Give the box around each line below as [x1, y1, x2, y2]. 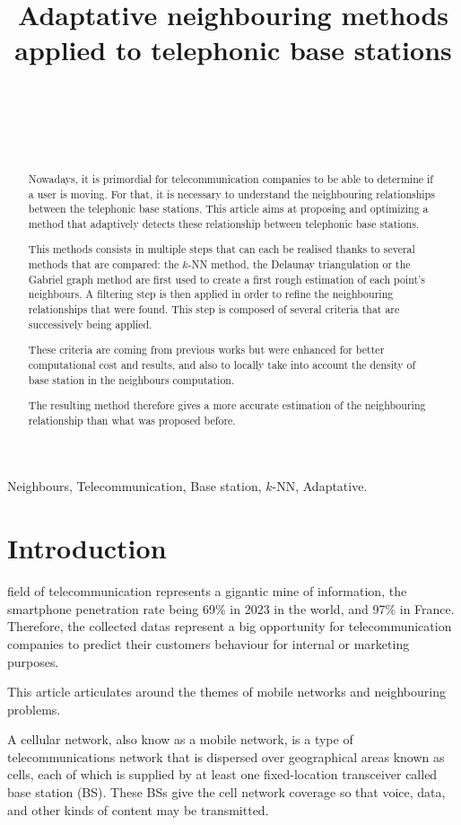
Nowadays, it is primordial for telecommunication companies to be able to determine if [28, 171, 433, 186]
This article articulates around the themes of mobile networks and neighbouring [7, 682, 446, 701]
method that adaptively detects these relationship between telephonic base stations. [28, 215, 420, 231]
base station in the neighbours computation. [28, 372, 235, 387]
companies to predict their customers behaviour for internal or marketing [7, 634, 410, 653]
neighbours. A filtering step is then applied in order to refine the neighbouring [28, 286, 394, 302]
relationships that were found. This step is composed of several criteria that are [28, 302, 400, 317]
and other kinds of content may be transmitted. [7, 800, 269, 819]
